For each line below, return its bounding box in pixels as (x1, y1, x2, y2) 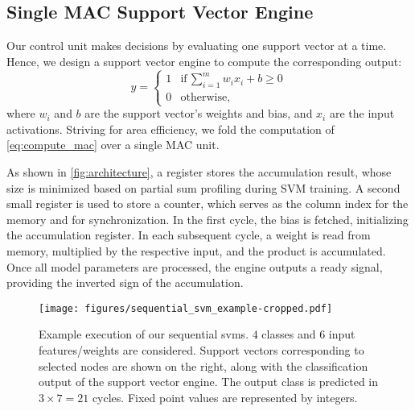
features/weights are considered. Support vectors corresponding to (39, 342, 364, 359)
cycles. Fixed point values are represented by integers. (92, 388, 358, 405)
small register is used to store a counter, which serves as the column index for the (6, 195, 409, 212)
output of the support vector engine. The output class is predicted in (39, 373, 379, 390)
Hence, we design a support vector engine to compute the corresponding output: (6, 52, 402, 69)
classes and (261, 326, 316, 342)
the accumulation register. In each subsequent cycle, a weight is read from (6, 226, 371, 243)
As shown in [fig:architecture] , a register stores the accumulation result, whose (6, 164, 392, 181)
